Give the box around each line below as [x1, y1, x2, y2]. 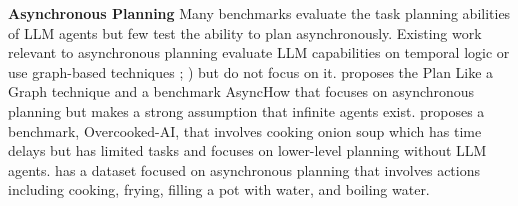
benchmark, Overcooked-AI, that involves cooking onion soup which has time [8, 120, 482, 141]
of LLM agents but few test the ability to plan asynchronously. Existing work [8, 22, 482, 43]
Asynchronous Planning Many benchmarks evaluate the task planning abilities [8, 3, 511, 23]
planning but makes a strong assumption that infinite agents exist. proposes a [8, 100, 485, 121]
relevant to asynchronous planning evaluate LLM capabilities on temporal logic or [8, 42, 510, 63]
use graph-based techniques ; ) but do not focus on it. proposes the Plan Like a [8, 61, 494, 82]
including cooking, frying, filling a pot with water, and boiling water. [8, 179, 430, 200]
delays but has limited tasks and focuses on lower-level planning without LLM [8, 140, 487, 161]
